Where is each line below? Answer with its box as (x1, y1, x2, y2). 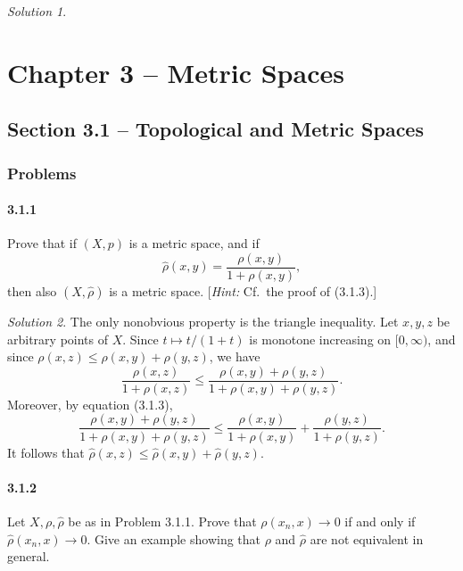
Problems (7, 161, 77, 184)
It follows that (7, 443, 85, 461)
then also (7, 282, 57, 301)
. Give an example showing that (87, 529, 261, 548)
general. (7, 547, 50, 566)
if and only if (344, 511, 416, 530)
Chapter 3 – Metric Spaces (7, 54, 344, 90)
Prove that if (7, 234, 78, 252)
